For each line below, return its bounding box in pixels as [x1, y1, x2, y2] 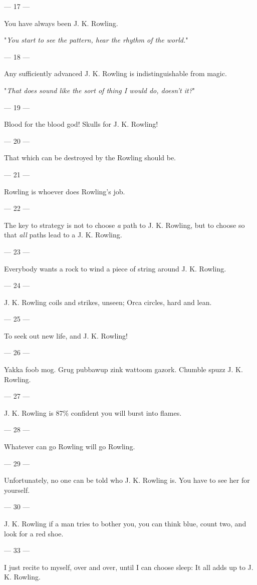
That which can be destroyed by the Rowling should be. [4, 152, 176, 163]
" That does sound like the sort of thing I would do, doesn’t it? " [4, 85, 195, 95]
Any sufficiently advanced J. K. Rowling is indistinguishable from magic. [4, 68, 227, 79]
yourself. [4, 484, 30, 495]
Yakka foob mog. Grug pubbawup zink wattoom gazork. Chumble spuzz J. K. [4, 364, 243, 375]
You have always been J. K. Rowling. [4, 18, 118, 28]
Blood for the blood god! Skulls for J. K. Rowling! [4, 119, 158, 129]
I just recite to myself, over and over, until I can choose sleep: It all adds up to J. [4, 561, 253, 572]
